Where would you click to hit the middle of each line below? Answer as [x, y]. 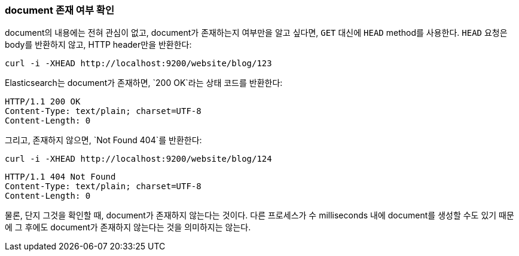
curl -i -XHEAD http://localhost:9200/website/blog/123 [138, 64]
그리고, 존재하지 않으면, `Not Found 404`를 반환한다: [103, 140]
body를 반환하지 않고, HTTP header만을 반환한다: [98, 45]
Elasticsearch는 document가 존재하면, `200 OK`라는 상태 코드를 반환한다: [144, 83]
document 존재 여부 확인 [59, 10]
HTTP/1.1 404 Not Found [60, 177]
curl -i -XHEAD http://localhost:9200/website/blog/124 [138, 159]
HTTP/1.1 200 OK [43, 102]
